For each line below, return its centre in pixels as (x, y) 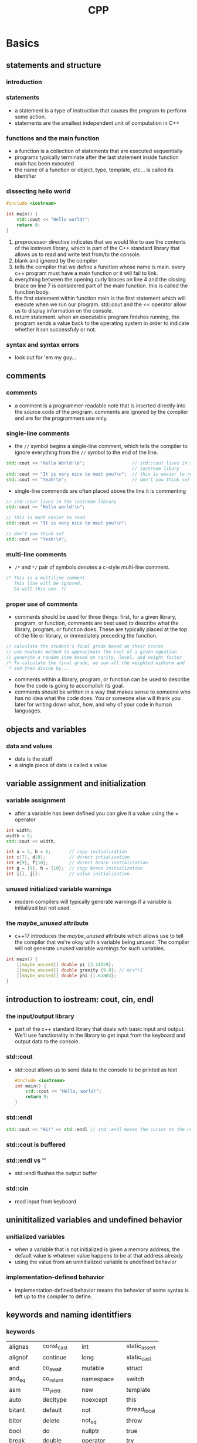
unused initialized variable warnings (59, 888)
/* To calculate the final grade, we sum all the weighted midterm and (95, 663)
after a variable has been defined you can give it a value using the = (96, 813)
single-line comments (38, 433)
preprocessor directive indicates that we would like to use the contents (100, 241)
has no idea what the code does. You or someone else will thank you (97, 698)
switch (135, 1379)
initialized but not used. (43, 908)
